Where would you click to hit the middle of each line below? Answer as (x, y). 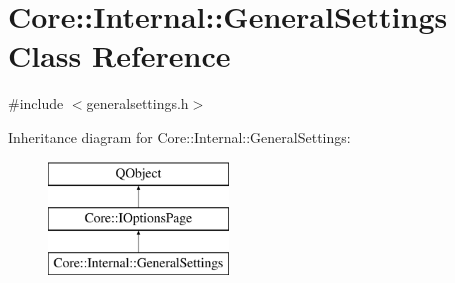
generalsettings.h (137, 103)
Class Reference (119, 55)
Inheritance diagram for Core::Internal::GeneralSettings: (179, 136)
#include (36, 103)
